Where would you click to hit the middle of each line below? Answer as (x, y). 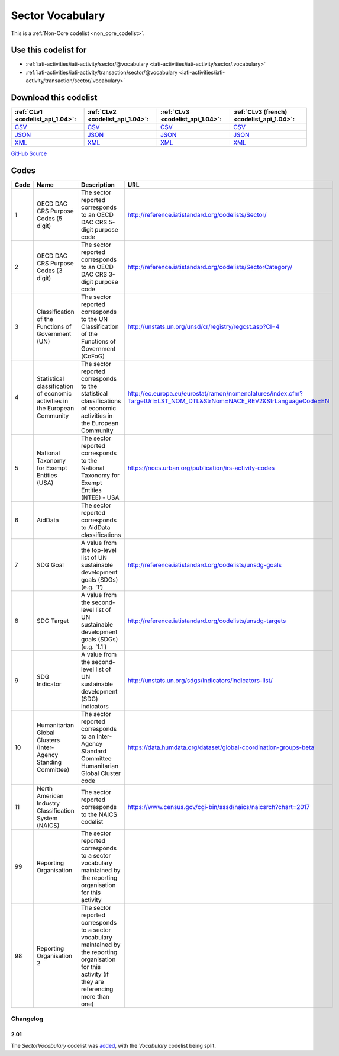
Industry (48, 804)
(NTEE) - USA (100, 497)
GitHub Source (29, 153)
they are (92, 982)
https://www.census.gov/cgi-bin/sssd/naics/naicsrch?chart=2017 (219, 807)
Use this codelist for (49, 50)
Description (98, 185)
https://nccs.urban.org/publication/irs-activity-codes (201, 468)
